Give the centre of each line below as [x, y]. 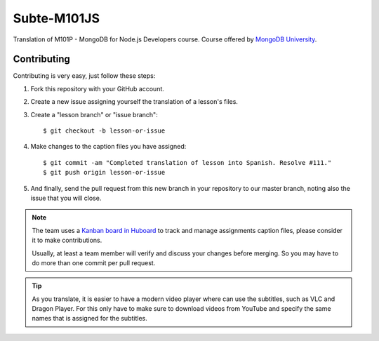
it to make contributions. [67, 240]
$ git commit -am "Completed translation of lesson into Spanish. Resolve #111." [187, 162]
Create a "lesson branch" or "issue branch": [94, 114]
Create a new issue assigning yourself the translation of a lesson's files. [134, 102]
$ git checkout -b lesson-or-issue [104, 131]
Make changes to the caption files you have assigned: [108, 147]
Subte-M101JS [56, 18]
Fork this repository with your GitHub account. [98, 88]
